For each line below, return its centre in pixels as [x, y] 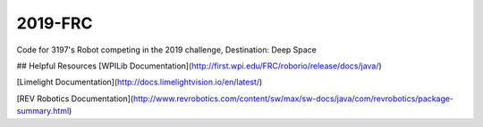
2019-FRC [55, 23]
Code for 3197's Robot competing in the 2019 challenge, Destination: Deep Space [167, 50]
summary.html [43, 111]
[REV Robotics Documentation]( [75, 99]
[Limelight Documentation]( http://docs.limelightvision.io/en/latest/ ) [140, 82]
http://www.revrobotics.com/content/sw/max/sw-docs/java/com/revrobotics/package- [293, 99]
